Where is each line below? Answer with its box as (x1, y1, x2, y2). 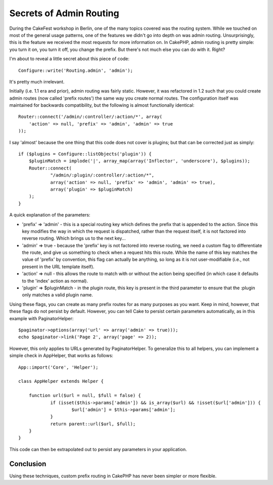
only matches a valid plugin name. (22, 292, 94, 298)
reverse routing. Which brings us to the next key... (22, 235, 126, 241)
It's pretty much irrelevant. (9, 78, 65, 84)
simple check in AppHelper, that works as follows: (9, 352, 114, 359)
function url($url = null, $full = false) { (28, 392, 141, 399)
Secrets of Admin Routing (9, 8, 119, 19)
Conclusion (9, 459, 47, 468)
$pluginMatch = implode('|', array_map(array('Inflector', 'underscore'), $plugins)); (28, 158, 250, 164)
